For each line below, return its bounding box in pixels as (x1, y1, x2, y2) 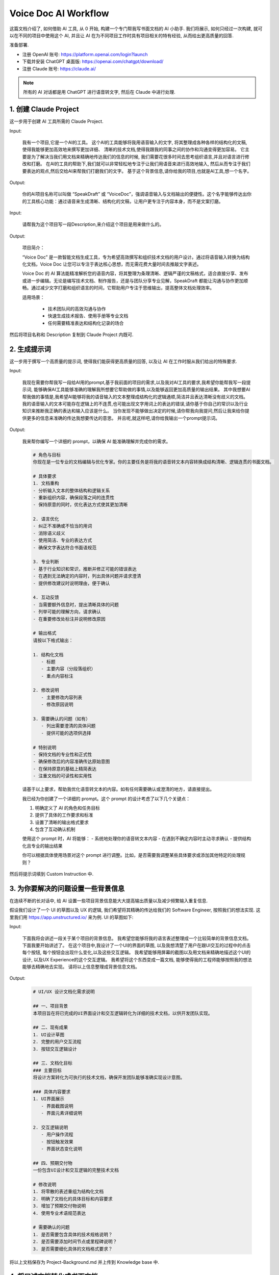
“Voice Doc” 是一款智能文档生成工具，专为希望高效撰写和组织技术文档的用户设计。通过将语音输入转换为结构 (22, 254, 250, 260)
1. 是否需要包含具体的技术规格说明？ (33, 1232, 113, 1237)
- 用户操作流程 (41, 1132, 73, 1137)
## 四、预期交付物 (33, 1160, 72, 1166)
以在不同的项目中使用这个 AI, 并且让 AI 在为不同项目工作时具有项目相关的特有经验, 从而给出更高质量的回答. (9, 32, 234, 38)
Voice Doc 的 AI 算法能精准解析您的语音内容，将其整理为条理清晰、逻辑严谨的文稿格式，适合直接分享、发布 (22, 270, 248, 276)
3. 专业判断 (33, 559, 59, 565)
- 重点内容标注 (41, 673, 73, 679)
